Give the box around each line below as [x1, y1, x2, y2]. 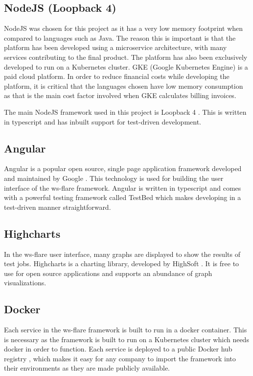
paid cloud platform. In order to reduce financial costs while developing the [4, 71, 230, 81]
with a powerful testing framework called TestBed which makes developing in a [4, 192, 241, 202]
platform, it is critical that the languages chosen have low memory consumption [4, 80, 243, 91]
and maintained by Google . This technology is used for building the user [4, 173, 224, 183]
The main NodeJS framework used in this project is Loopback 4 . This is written [4, 106, 247, 117]
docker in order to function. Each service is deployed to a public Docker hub [4, 344, 232, 354]
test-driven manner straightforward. [4, 201, 111, 212]
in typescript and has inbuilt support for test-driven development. [4, 116, 202, 126]
